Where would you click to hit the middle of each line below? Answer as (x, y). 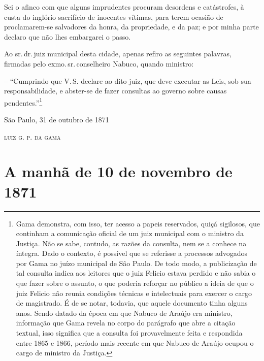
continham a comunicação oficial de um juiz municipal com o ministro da (130, 233)
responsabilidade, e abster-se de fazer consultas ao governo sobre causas (115, 91)
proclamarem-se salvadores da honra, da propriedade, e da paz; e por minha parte (131, 27)
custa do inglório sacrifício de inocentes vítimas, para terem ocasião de (114, 17)
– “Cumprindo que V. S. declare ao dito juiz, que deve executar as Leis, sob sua (128, 80)
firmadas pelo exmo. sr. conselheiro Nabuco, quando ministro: (99, 63)
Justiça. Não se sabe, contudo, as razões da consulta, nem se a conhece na (131, 243)
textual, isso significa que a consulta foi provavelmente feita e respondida (129, 333)
